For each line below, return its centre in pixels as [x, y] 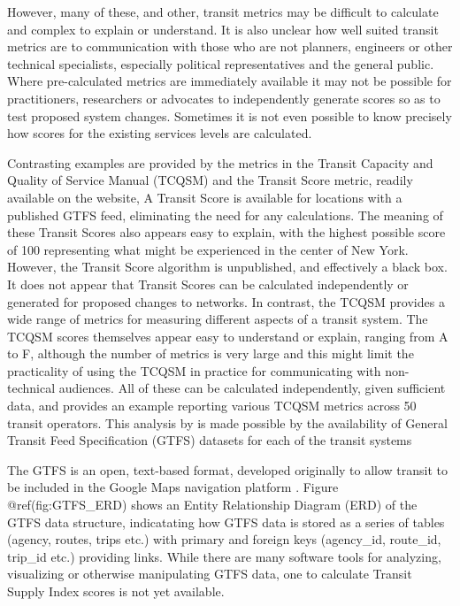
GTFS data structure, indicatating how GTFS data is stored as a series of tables [226, 522]
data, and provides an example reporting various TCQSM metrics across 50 [212, 406]
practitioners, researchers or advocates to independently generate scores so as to [224, 98]
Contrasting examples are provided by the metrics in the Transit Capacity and [220, 162]
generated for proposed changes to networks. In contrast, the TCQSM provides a [226, 301]
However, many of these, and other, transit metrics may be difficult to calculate [223, 12]
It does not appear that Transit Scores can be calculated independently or [208, 284]
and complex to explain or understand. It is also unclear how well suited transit [223, 29]
